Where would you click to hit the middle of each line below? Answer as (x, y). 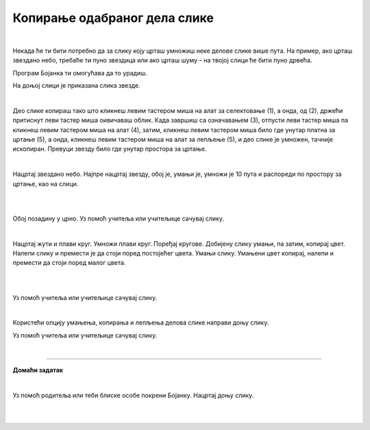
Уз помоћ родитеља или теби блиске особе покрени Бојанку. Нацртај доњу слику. (133, 395)
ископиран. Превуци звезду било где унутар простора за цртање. (110, 149)
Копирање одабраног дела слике (113, 18)
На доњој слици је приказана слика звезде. (76, 86)
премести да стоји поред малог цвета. (69, 263)
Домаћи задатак (38, 370)
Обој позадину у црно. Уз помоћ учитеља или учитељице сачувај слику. (118, 218)
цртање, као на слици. (46, 184)
